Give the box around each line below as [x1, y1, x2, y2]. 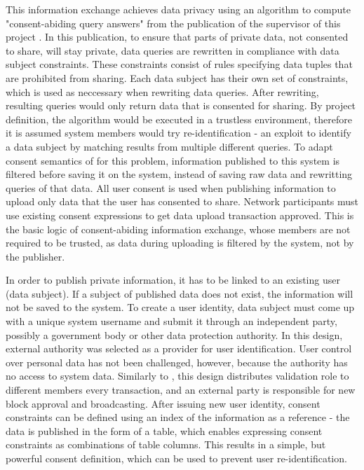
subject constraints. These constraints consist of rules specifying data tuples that [6, 57, 353, 71]
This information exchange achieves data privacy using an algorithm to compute [6, 2, 351, 16]
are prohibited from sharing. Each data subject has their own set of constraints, [6, 70, 349, 85]
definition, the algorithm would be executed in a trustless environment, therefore [6, 111, 352, 126]
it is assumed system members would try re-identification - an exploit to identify [6, 125, 351, 140]
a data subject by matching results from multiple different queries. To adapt [6, 139, 333, 153]
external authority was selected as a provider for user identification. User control [6, 341, 352, 356]
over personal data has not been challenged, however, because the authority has [6, 354, 348, 369]
